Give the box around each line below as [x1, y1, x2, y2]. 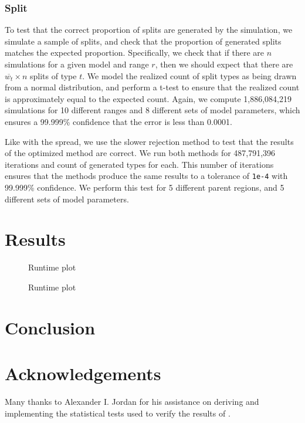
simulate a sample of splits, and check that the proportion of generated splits [5, 35, 282, 47]
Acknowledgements [5, 361, 161, 385]
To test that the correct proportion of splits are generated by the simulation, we [5, 23, 293, 36]
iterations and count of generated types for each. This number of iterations [5, 158, 274, 170]
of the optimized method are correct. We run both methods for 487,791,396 [5, 147, 276, 159]
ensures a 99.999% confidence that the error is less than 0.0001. [5, 115, 232, 127]
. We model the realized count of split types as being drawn [82, 69, 297, 82]
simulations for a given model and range [5, 58, 149, 70]
